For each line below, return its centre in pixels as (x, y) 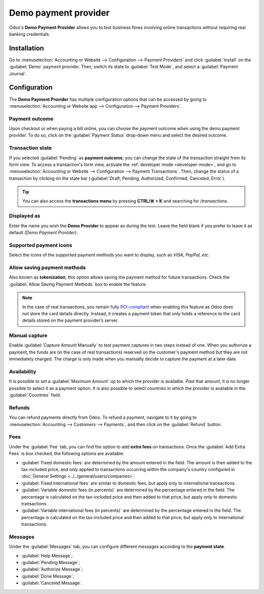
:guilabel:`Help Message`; (47, 555)
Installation (26, 48)
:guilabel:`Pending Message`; (51, 563)
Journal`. (18, 73)
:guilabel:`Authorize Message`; (52, 569)
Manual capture (28, 335)
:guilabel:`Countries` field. (35, 395)
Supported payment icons (41, 245)
